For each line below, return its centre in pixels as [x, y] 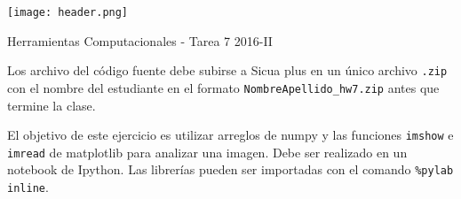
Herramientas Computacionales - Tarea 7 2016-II [140, 40]
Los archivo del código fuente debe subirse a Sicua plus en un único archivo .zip [227, 70]
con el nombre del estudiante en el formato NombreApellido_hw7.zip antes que [223, 87]
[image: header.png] [68, 12]
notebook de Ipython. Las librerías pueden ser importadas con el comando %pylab [230, 169]
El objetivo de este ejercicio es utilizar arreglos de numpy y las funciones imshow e [230, 135]
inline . [28, 187]
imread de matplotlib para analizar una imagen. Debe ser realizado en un [207, 152]
